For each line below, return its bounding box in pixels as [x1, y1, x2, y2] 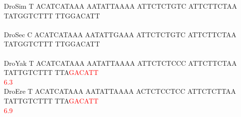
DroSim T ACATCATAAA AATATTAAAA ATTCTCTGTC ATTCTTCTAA [4, 1, 237, 11]
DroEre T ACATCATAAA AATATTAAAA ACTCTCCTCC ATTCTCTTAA [4, 86, 236, 96]
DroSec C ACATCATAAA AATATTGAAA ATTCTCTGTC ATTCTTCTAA [4, 29, 237, 39]
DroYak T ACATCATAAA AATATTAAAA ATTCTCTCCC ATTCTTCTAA [4, 58, 237, 68]
